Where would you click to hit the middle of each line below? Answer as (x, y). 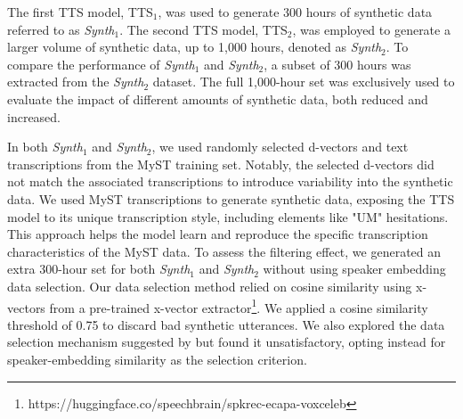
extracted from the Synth (76, 82)
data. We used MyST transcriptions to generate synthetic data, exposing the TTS (231, 198)
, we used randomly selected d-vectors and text (280, 147)
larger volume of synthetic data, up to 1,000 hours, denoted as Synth (195, 47)
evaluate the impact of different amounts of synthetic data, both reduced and (218, 99)
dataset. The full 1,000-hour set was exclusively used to (304, 82)
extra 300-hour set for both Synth (99, 269)
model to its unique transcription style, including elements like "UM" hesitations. (228, 216)
